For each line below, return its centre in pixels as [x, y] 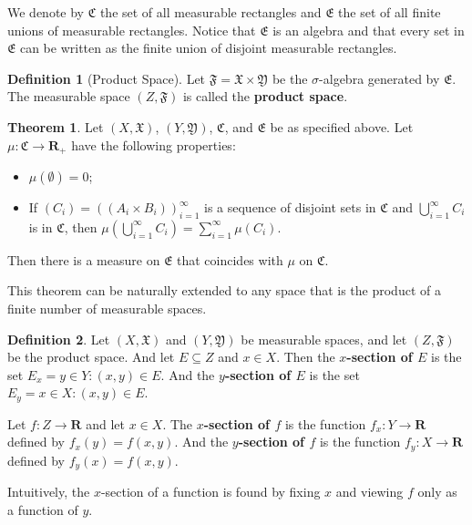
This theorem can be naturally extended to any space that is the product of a [224, 290]
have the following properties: [154, 144]
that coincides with [230, 259]
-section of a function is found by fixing [210, 492]
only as [437, 492]
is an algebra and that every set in [369, 30]
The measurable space [69, 96]
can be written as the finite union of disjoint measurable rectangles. [208, 48]
